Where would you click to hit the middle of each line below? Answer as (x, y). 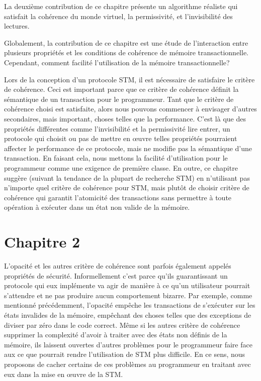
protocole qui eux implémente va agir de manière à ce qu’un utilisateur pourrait (127, 285)
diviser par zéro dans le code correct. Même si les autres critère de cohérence (122, 325)
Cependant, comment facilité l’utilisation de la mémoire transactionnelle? (117, 62)
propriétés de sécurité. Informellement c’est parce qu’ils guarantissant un (116, 275)
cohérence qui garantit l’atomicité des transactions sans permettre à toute (118, 197)
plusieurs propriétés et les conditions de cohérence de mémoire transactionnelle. (126, 52)
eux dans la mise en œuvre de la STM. (64, 374)
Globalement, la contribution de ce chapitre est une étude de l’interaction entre (126, 42)
